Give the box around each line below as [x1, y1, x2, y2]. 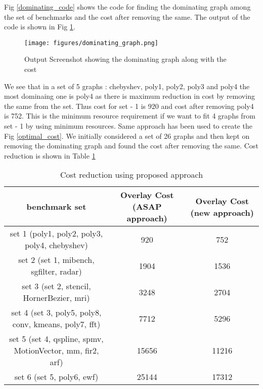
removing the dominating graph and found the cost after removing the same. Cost [4, 140, 258, 151]
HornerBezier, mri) [23, 292, 90, 304]
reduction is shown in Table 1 [4, 150, 96, 161]
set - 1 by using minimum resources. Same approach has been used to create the [4, 121, 252, 131]
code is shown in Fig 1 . [4, 21, 75, 32]
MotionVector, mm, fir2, [14, 344, 99, 357]
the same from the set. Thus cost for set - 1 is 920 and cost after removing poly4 [4, 100, 254, 111]
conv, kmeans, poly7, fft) [12, 318, 101, 330]
